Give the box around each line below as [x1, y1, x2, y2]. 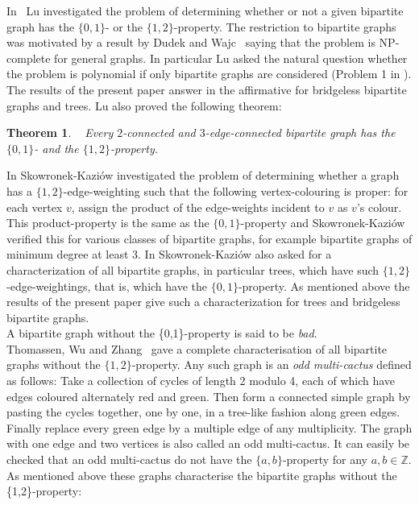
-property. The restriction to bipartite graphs [173, 18, 396, 35]
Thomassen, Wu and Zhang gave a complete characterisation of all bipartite [6, 340, 388, 357]
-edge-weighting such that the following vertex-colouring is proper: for [63, 182, 409, 199]
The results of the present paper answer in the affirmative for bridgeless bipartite [6, 81, 407, 97]
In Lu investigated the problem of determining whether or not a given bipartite [6, 2, 404, 19]
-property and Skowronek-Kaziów [240, 214, 405, 231]
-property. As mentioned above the [238, 277, 410, 294]
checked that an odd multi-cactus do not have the [6, 451, 252, 468]
